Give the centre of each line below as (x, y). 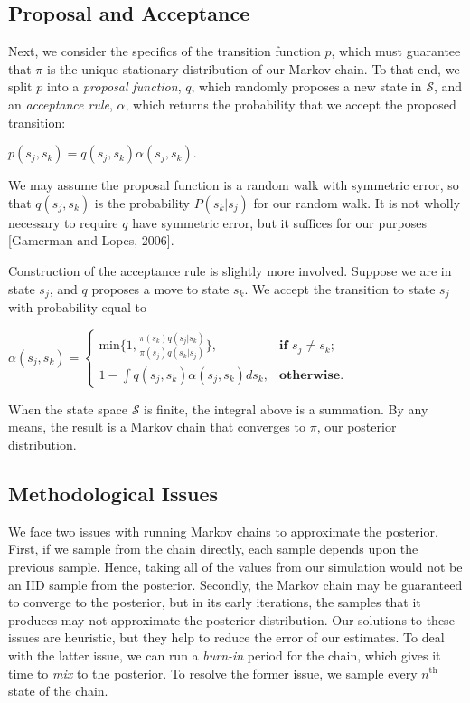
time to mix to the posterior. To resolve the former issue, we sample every (213, 673)
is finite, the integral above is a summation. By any (286, 408)
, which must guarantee (396, 51)
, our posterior (357, 427)
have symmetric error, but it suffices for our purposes (279, 222)
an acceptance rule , (61, 104)
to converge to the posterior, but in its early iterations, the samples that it (215, 602)
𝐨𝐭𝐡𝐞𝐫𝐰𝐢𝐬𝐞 (310, 375)
